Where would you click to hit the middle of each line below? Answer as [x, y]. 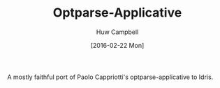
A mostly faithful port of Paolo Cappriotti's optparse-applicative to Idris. [110, 77]
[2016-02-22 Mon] [117, 45]
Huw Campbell [117, 32]
